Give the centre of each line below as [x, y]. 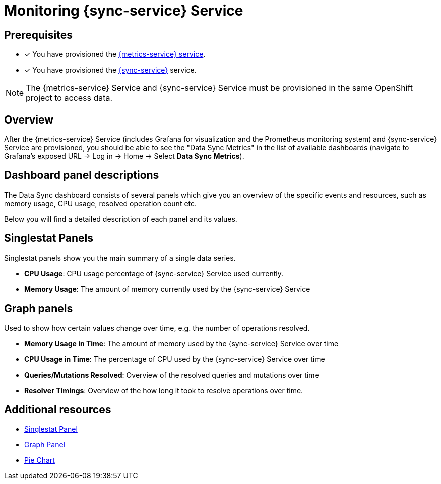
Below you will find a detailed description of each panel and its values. [121, 219]
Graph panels [39, 309]
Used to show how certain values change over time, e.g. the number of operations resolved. [157, 328]
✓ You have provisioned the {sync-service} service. [110, 70]
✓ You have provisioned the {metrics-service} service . [115, 54]
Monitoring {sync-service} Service [124, 11]
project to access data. [69, 98]
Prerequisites [38, 35]
